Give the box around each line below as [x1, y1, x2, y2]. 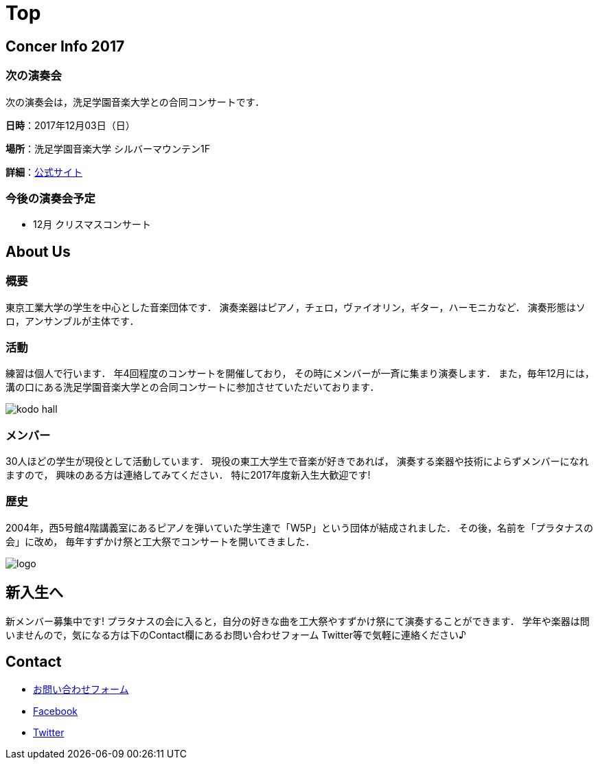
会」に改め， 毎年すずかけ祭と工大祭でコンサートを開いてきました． [5, 535, 315, 547]
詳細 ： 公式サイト [5, 165, 82, 178]
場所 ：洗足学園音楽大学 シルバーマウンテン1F [5, 142, 210, 155]
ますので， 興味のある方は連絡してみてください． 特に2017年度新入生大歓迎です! [5, 469, 371, 481]
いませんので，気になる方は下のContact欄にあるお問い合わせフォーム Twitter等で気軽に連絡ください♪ [5, 628, 466, 641]
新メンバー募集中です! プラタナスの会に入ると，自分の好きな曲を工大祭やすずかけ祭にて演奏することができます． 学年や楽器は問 [5, 615, 590, 627]
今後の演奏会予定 [5, 191, 95, 205]
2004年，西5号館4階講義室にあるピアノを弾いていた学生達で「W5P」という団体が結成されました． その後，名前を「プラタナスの [5, 521, 593, 534]
